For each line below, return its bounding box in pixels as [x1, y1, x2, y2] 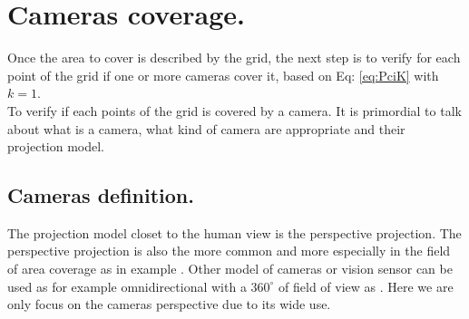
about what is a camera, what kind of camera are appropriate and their [7, 119, 405, 138]
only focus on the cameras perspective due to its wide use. [7, 295, 331, 314]
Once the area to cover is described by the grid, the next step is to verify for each [7, 48, 461, 67]
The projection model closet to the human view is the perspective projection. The [7, 223, 462, 242]
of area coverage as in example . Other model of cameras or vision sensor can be [7, 259, 453, 278]
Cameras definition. [7, 181, 194, 209]
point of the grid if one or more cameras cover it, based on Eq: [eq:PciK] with [7, 65, 439, 84]
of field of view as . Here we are [278, 276, 454, 295]
